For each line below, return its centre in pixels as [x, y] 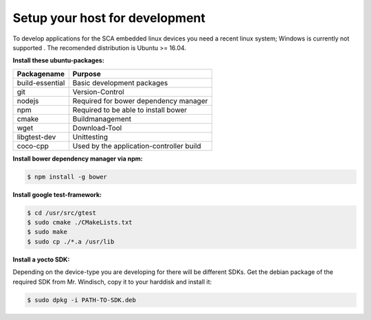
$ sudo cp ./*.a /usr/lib [71, 241]
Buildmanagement [102, 119]
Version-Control [98, 91]
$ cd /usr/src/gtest [61, 213]
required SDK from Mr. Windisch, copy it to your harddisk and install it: [112, 282]
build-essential [41, 82]
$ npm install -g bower [67, 176]
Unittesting [90, 137]
